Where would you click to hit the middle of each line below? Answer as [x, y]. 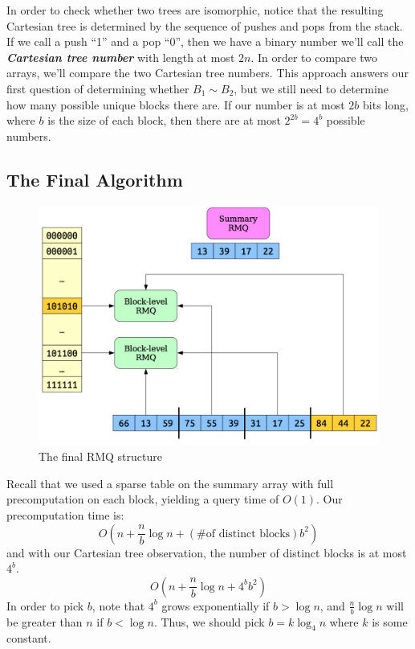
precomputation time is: [65, 515]
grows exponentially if [216, 605]
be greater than [45, 621]
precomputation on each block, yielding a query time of [143, 499]
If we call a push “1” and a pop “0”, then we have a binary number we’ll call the [205, 41]
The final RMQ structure [100, 456]
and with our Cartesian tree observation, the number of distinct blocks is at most [207, 552]
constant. [29, 638]
